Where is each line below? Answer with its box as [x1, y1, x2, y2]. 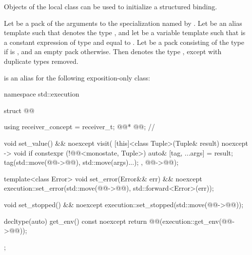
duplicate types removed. [4, 56, 78, 66]
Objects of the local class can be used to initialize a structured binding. [4, 1, 217, 11]
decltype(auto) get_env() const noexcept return [4, 216, 147, 226]
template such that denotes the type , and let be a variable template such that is [4, 27, 246, 38]
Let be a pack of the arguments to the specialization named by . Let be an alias [4, 18, 242, 28]
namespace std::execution [4, 89, 79, 99]
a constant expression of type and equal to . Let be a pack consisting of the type [4, 37, 244, 47]
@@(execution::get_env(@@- [149, 216, 235, 226]
